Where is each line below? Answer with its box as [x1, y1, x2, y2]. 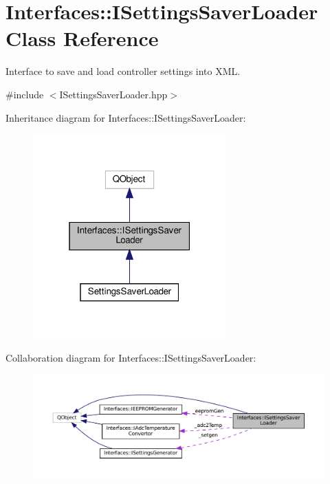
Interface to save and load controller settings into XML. [5, 64, 241, 78]
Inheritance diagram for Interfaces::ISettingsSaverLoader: [5, 110, 246, 124]
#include [5, 87, 44, 101]
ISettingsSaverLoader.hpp [59, 87, 168, 101]
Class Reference [5, 24, 159, 52]
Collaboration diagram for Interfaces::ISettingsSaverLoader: [5, 351, 256, 364]
